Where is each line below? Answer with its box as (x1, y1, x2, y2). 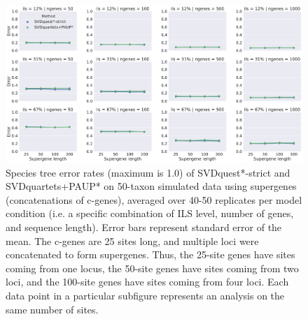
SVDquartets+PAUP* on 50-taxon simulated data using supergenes (6, 179, 297, 193)
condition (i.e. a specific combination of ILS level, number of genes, (6, 206, 294, 221)
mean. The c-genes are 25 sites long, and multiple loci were (6, 233, 259, 248)
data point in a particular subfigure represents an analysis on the (6, 288, 285, 302)
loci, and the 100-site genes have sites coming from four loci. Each (6, 274, 289, 289)
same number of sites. (6, 302, 99, 316)
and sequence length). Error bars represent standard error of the (6, 220, 282, 235)
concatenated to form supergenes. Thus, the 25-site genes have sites (6, 247, 295, 262)
